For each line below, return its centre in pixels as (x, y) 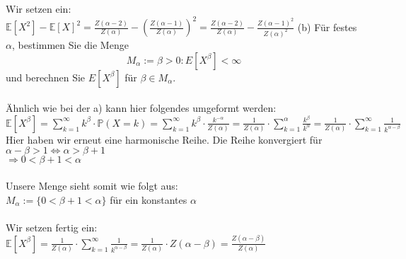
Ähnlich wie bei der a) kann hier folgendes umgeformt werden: (141, 108)
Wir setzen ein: (39, 8)
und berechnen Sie (46, 77)
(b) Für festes (327, 27)
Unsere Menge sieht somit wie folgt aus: (92, 186)
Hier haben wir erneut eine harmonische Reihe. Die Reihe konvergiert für (164, 139)
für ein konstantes (149, 199)
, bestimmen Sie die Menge (70, 44)
